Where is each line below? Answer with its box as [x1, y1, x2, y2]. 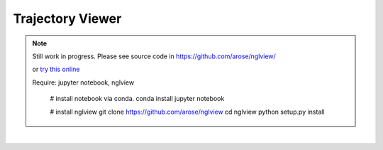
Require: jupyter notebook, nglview [32, 78, 135, 87]
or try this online [32, 65, 80, 74]
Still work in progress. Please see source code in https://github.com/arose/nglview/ [32, 52, 276, 60]
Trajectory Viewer [13, 11, 122, 26]
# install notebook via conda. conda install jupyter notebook [50, 95, 225, 103]
